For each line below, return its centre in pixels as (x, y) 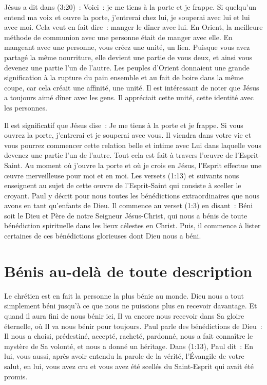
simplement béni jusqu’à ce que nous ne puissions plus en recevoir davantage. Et (131, 306)
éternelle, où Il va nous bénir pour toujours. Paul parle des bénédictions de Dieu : (133, 326)
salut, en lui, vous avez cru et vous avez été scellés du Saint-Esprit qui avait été (129, 366)
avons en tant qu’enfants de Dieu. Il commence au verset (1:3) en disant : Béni (129, 205)
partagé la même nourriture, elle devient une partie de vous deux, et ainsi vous (128, 57)
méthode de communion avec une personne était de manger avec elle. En (118, 37)
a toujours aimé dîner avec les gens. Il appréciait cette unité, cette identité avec (129, 97)
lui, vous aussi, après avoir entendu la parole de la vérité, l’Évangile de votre (124, 356)
